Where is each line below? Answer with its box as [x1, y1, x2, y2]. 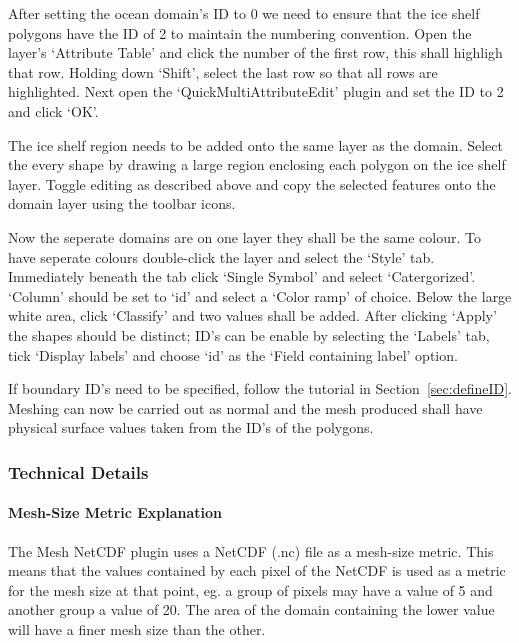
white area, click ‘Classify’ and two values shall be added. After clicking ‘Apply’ [8, 305, 497, 326]
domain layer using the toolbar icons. [8, 193, 236, 214]
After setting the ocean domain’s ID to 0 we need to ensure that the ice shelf [8, 3, 480, 23]
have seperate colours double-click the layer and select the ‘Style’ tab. [8, 246, 435, 267]
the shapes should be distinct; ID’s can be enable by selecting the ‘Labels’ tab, [8, 324, 490, 345]
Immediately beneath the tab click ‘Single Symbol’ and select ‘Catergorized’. [8, 266, 476, 287]
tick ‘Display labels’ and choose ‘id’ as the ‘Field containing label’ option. [8, 344, 458, 365]
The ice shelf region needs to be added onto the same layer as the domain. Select [8, 134, 503, 155]
